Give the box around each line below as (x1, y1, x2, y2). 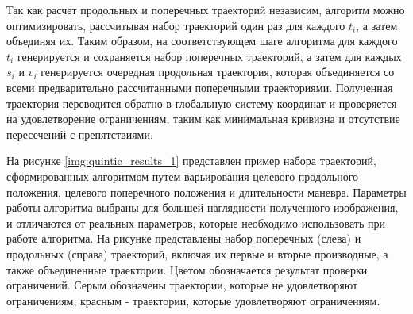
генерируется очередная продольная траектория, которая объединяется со (41, 63, 395, 80)
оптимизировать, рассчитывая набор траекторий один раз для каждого (6, 17, 345, 33)
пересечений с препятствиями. (6, 125, 153, 142)
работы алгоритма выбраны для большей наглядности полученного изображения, (6, 199, 399, 216)
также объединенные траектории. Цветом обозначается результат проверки (6, 261, 368, 278)
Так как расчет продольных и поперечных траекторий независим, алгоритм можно (6, 2, 405, 17)
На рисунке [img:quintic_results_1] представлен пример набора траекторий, (6, 152, 376, 169)
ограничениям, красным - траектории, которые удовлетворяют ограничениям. (6, 292, 380, 308)
